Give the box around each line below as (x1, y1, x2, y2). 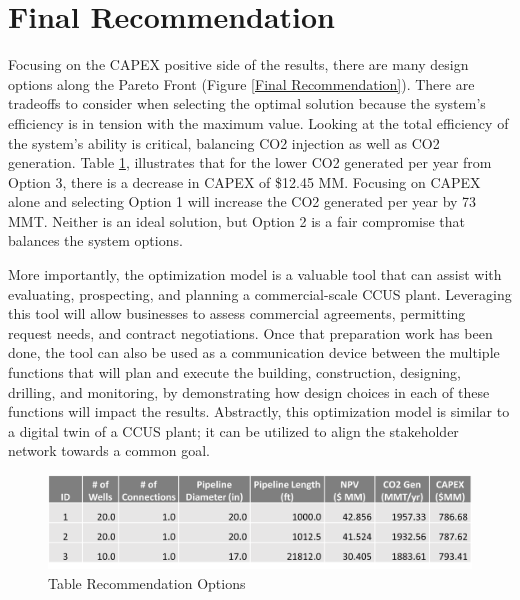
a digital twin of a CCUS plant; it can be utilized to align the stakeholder (8, 420, 459, 441)
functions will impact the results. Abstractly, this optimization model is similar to (8, 401, 510, 422)
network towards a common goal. (8, 440, 210, 461)
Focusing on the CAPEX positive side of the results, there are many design (8, 54, 469, 75)
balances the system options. (8, 230, 183, 251)
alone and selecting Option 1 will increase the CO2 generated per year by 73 (8, 191, 477, 212)
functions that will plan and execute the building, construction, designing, (8, 362, 462, 383)
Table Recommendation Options (48, 572, 246, 593)
